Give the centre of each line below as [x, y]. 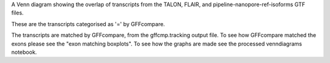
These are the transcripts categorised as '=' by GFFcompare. [88, 24]
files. [17, 13]
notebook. [24, 52]
